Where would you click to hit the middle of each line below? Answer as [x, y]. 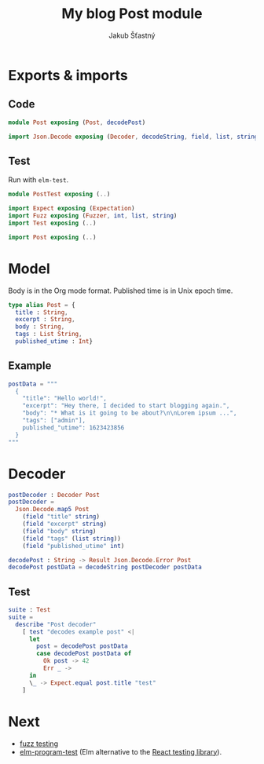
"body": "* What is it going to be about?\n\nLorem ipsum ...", [130, 413]
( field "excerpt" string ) [65, 524]
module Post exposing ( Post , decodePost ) [77, 122]
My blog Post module [132, 14]
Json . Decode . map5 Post [52, 510]
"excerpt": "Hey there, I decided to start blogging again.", [126, 406]
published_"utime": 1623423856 [73, 428]
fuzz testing [39, 744]
